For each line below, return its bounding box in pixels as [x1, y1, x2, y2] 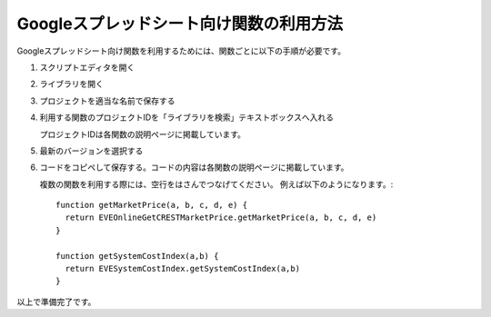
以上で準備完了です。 [16, 296, 96, 307]
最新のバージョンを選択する [39, 145, 144, 156]
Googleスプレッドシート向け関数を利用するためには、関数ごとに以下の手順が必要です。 [16, 45, 346, 56]
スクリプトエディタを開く [39, 62, 135, 73]
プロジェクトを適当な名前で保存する [39, 95, 175, 106]
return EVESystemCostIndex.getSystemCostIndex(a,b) [65, 263, 300, 274]
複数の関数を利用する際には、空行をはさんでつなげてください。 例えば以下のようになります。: [39, 178, 394, 190]
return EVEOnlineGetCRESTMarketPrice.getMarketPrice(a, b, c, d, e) [65, 213, 377, 223]
